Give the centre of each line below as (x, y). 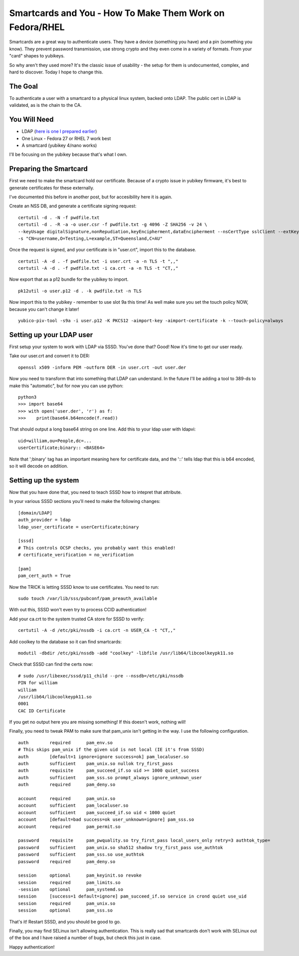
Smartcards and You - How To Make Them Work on (117, 13)
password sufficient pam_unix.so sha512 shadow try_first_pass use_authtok (121, 847)
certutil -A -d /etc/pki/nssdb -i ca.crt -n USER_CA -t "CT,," (97, 630)
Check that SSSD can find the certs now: (51, 664)
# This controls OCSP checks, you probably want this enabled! (97, 548)
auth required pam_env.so (66, 742)
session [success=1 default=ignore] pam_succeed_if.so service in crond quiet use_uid (132, 896)
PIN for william (38, 683)
